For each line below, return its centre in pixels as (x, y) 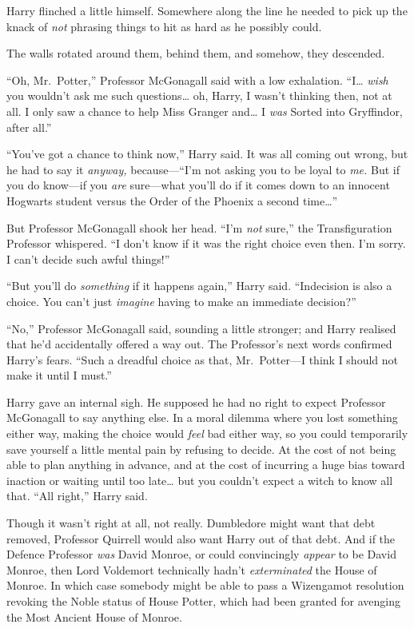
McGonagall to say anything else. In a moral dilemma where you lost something (202, 417)
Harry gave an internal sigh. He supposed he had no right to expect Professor (196, 401)
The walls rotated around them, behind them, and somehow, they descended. (196, 53)
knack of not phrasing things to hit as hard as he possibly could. (164, 26)
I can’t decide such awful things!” (88, 258)
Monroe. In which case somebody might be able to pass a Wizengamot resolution (205, 585)
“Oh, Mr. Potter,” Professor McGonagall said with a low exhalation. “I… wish (197, 79)
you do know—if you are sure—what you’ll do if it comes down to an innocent (198, 185)
